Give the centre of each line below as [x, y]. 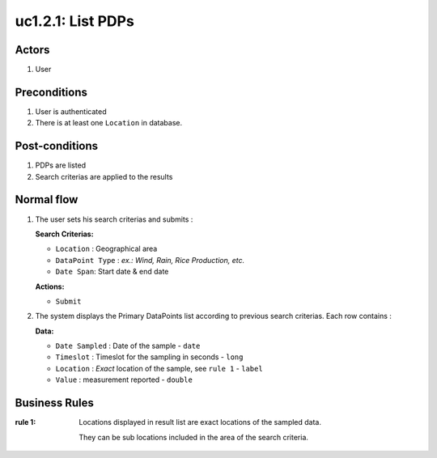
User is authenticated [71, 111]
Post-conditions [57, 146]
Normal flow [47, 199]
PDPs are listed [61, 165]
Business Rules [55, 403]
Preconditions [51, 92]
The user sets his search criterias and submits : [114, 219]
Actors [32, 50]
